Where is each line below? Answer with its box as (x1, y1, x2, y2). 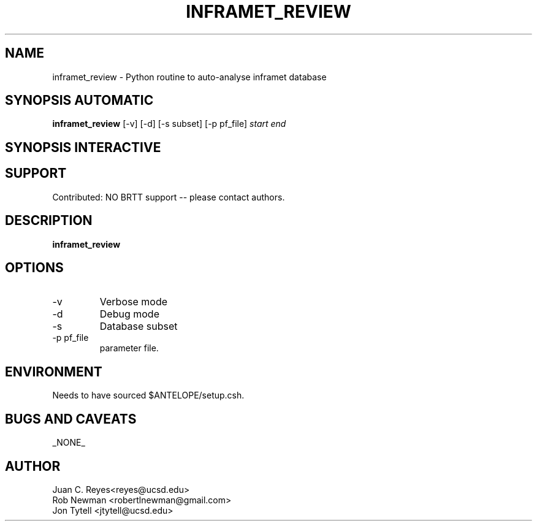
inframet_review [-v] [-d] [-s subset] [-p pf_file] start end (52, 118, 286, 129)
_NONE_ (52, 437, 85, 448)
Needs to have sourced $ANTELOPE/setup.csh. (52, 390, 245, 401)
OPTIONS (5, 259, 64, 275)
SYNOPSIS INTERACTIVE (5, 139, 161, 155)
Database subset (99, 320, 178, 333)
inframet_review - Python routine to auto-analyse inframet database (52, 71, 327, 82)
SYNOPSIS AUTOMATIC (5, 93, 154, 109)
